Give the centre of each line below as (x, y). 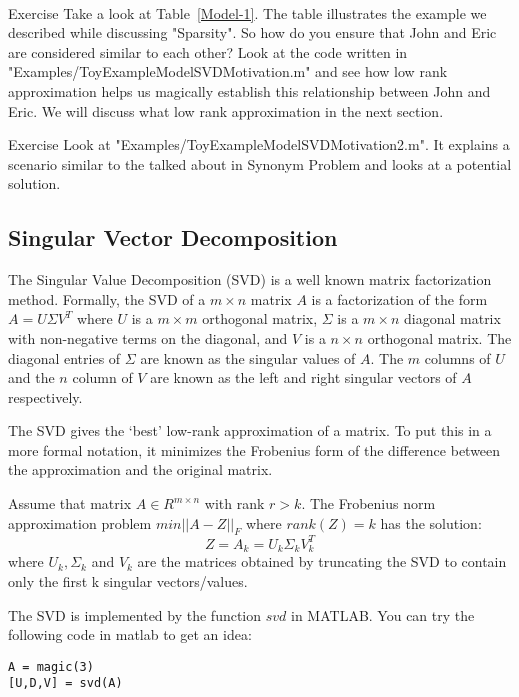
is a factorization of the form (399, 298)
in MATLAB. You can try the (383, 614)
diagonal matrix (452, 318)
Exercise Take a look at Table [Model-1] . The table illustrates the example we (247, 12)
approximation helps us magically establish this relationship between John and (249, 90)
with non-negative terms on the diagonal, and (148, 337)
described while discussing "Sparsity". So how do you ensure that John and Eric (252, 32)
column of (102, 377)
